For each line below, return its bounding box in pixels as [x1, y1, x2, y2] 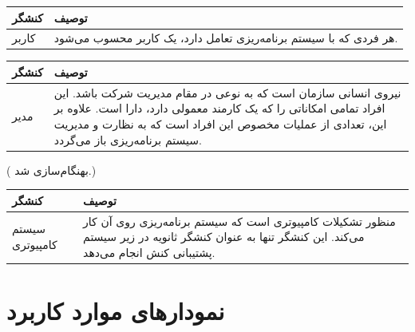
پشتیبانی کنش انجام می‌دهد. [83, 243, 215, 260]
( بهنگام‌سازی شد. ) [6, 161, 97, 178]
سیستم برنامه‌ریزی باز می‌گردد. [53, 131, 202, 148]
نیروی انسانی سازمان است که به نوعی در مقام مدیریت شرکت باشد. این [53, 84, 401, 101]
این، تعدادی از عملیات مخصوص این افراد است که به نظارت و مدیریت [53, 115, 387, 132]
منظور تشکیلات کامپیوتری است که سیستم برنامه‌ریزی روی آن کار [83, 212, 396, 229]
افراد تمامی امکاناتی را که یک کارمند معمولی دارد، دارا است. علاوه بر [53, 100, 385, 117]
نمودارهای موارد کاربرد [6, 294, 225, 327]
